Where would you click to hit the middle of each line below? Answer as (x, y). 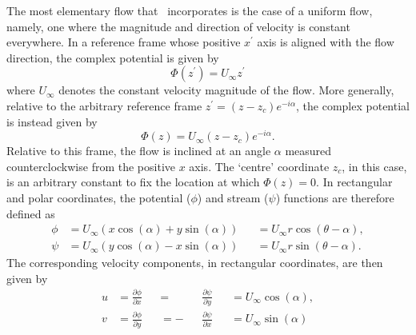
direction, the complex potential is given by (113, 57)
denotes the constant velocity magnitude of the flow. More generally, (226, 90)
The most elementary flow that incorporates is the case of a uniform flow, (190, 10)
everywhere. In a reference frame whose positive (124, 42)
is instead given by (52, 121)
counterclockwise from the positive (91, 166)
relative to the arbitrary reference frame (104, 105)
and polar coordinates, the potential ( (99, 198)
